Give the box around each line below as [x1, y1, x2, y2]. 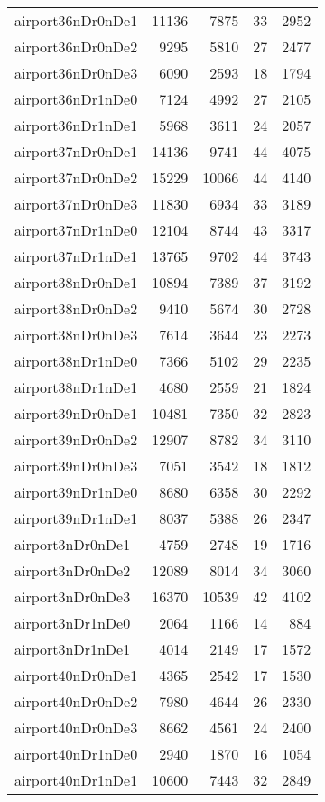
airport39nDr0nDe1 [14, 403, 138, 424]
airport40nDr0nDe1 [14, 665, 138, 685]
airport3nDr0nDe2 [14, 560, 131, 581]
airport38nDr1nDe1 [14, 377, 138, 397]
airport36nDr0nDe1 [14, 10, 138, 31]
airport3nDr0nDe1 [14, 534, 131, 555]
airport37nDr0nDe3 [14, 193, 138, 214]
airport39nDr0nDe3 [14, 455, 138, 476]
